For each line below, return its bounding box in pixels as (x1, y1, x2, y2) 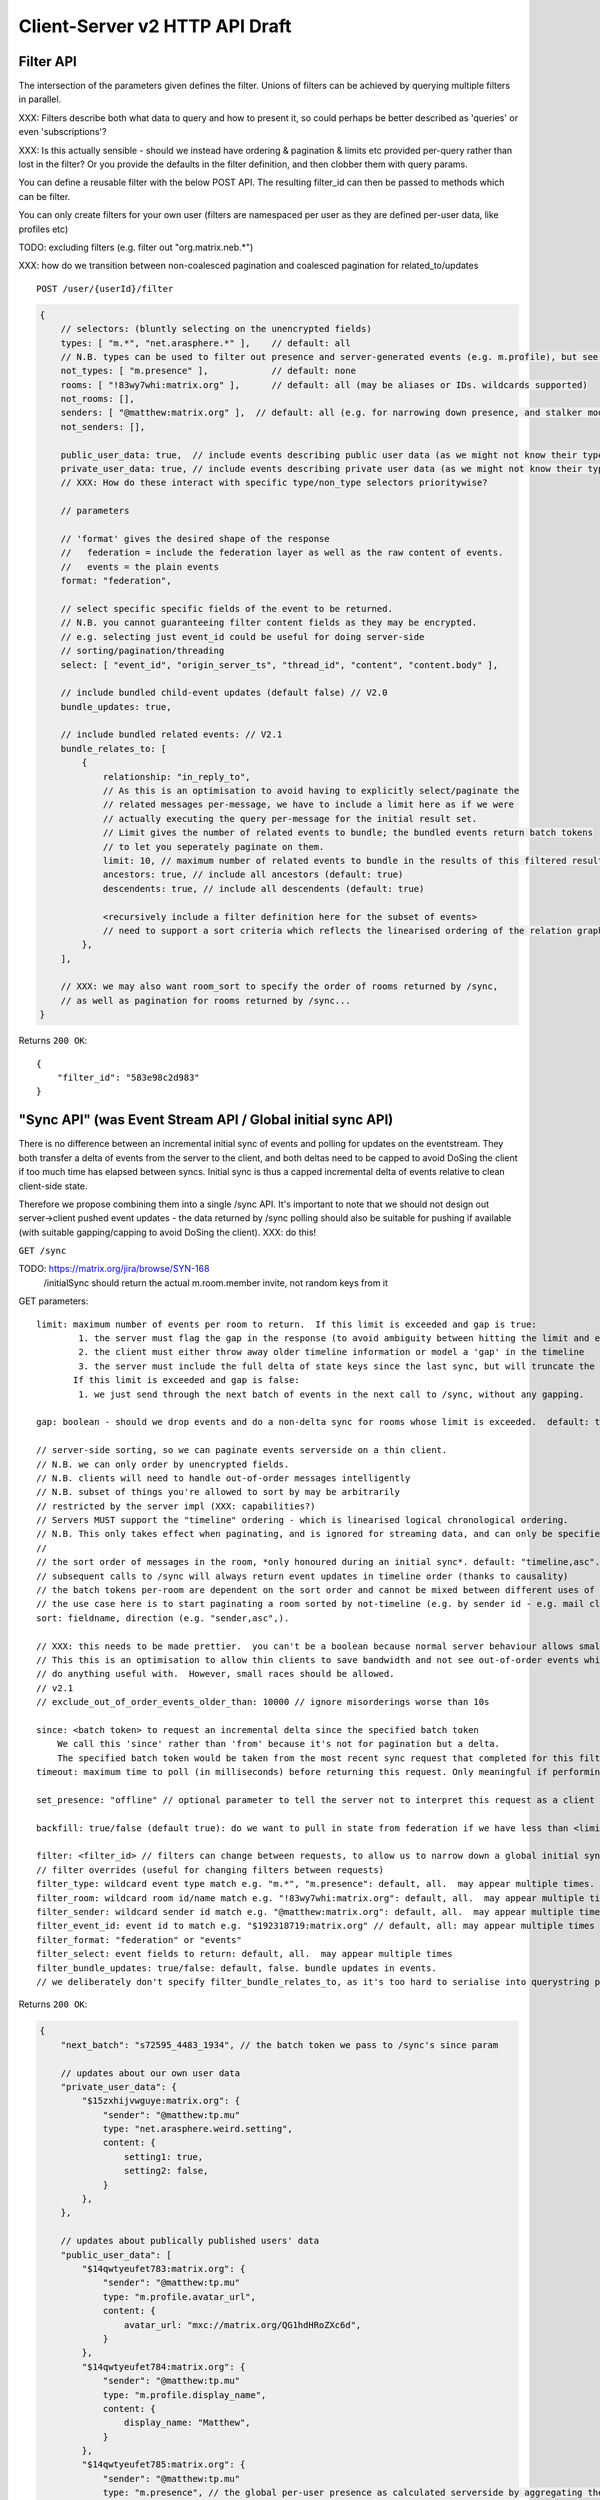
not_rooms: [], (60, 393, 135, 405)
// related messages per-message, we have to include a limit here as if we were (102, 799, 515, 810)
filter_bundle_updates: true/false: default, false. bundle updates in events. (36, 1962, 437, 1974)
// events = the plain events (60, 561, 220, 572)
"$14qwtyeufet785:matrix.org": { (81, 2459, 246, 2470)
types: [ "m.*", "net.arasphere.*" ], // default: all (60, 337, 351, 349)
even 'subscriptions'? (18, 126, 107, 138)
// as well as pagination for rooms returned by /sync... (60, 995, 351, 1006)
